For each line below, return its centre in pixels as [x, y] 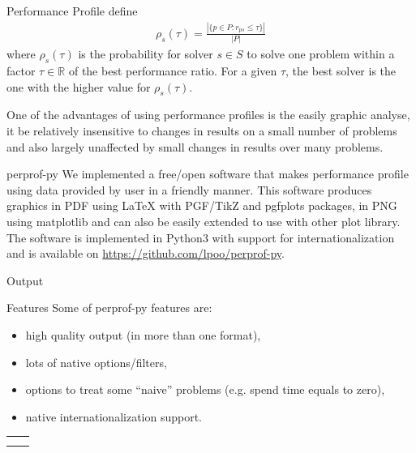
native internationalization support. [114, 416]
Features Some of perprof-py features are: [109, 308]
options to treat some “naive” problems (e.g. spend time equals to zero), [205, 389]
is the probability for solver [146, 54]
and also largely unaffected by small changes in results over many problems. [195, 146]
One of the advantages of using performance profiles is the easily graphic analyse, [208, 115]
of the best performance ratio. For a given [173, 71]
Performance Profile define [72, 11]
